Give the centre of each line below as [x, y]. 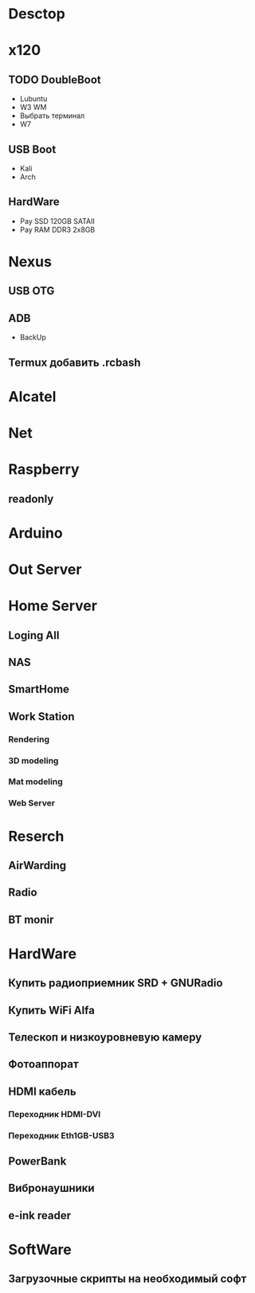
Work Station [41, 717]
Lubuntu [33, 99]
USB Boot [32, 149]
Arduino [35, 533]
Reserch [36, 836]
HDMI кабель [43, 1091]
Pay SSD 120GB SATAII [57, 221]
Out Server [45, 569]
